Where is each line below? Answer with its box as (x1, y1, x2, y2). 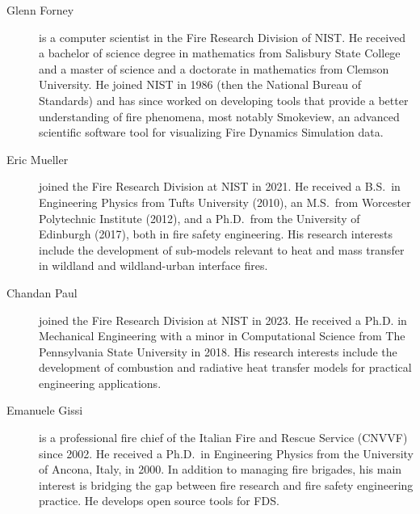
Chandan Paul (6, 284, 78, 301)
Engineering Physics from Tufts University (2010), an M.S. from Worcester (39, 193, 411, 210)
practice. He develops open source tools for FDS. (39, 492, 279, 509)
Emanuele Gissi (6, 402, 83, 419)
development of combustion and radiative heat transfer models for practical (39, 359, 412, 376)
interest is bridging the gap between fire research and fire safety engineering (39, 476, 414, 493)
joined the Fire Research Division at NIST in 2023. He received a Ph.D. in (39, 311, 407, 328)
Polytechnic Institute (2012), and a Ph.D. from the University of (39, 209, 360, 226)
